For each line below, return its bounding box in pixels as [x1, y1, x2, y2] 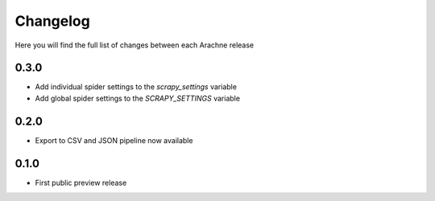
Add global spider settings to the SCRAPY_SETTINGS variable [35, 93, 241, 103]
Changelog [14, 12, 90, 30]
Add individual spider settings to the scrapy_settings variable [35, 82, 238, 92]
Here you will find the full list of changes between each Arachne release [14, 40, 255, 50]
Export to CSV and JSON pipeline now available [35, 135, 193, 145]
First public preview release [35, 178, 127, 187]
